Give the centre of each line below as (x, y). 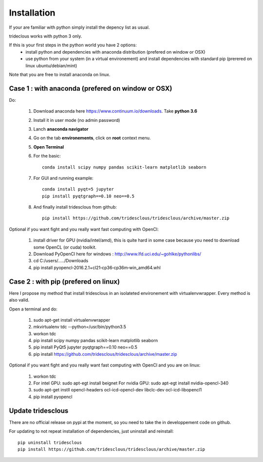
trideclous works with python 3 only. (46, 36)
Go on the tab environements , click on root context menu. (92, 138)
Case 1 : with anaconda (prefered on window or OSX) (91, 88)
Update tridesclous (39, 411)
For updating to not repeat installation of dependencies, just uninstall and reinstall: (91, 431)
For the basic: (47, 156)
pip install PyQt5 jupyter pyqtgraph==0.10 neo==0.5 (85, 347)
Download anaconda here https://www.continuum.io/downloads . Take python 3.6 (115, 111)
